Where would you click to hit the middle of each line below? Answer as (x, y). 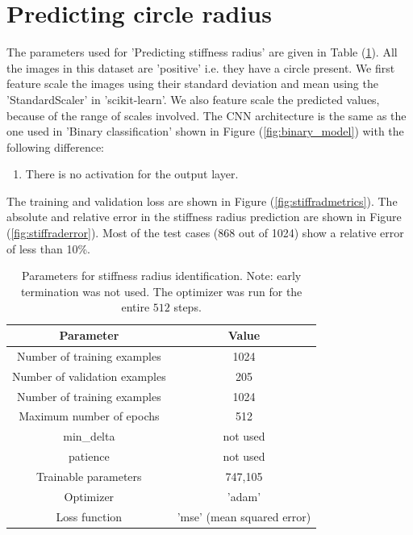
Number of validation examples (89, 376)
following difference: (55, 146)
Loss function (89, 516)
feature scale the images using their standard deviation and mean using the (192, 84)
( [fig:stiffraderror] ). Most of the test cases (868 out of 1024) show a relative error (205, 233)
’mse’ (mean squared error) (244, 516)
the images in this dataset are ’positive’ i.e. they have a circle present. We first (201, 67)
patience (89, 456)
